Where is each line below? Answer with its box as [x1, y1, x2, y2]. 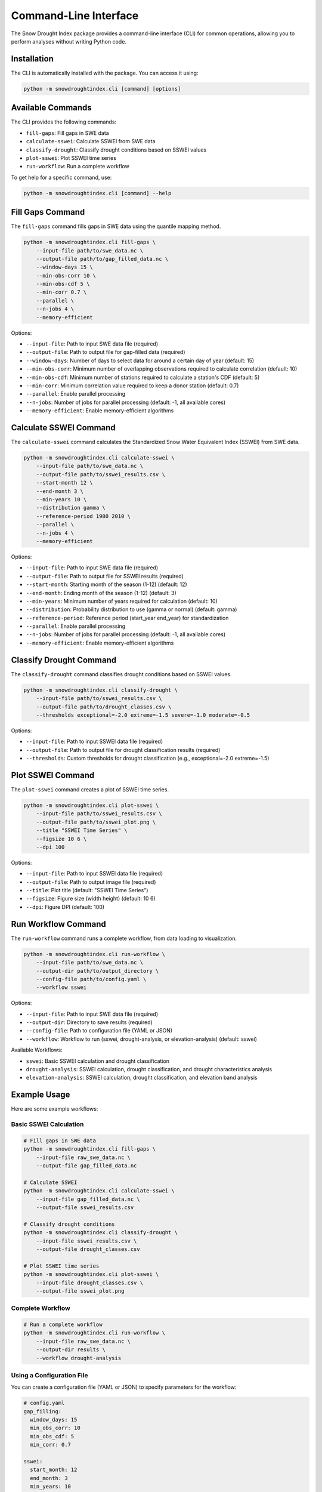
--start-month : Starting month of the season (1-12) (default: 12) [26, 581, 187, 588]
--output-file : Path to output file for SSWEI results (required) [26, 572, 184, 579]
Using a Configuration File [11, 1371, 88, 1379]
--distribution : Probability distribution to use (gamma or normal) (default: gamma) [26, 606, 237, 613]
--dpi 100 [36, 843, 65, 850]
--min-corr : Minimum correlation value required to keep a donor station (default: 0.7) [26, 382, 239, 389]
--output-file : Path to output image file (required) [26, 878, 156, 886]
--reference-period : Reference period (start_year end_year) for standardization [26, 614, 229, 621]
